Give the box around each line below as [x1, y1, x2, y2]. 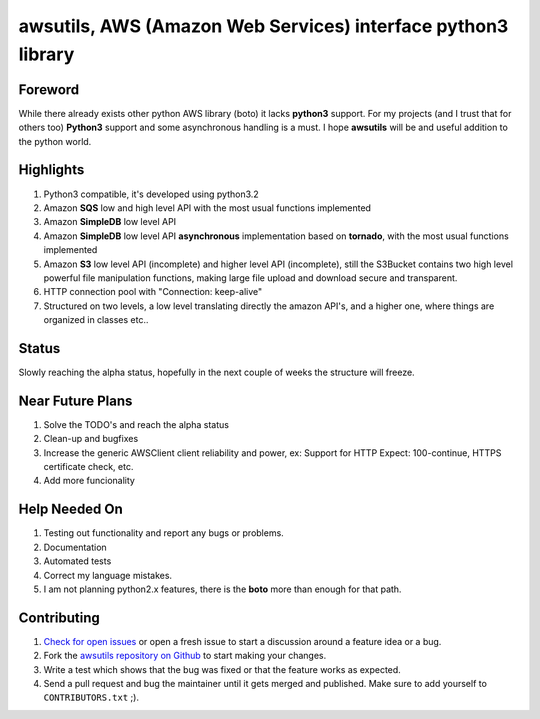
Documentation [43, 541, 107, 553]
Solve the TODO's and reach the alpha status [43, 418, 230, 430]
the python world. [18, 135, 92, 147]
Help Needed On [18, 501, 124, 518]
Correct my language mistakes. [43, 569, 173, 581]
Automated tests [43, 555, 112, 567]
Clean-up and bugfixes [43, 433, 139, 445]
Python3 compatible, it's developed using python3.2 [43, 188, 259, 200]
